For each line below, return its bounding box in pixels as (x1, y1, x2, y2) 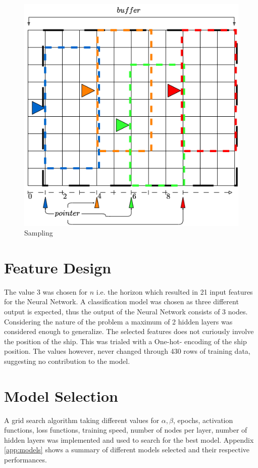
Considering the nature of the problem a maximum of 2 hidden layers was (4, 316, 233, 326)
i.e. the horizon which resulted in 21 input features (96, 286, 253, 297)
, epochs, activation (173, 414, 233, 425)
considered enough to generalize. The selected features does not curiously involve (4, 326, 254, 337)
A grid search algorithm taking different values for (4, 414, 160, 425)
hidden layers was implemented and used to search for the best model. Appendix (4, 434, 254, 445)
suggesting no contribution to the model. (4, 355, 130, 366)
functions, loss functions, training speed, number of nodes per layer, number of (4, 425, 247, 435)
